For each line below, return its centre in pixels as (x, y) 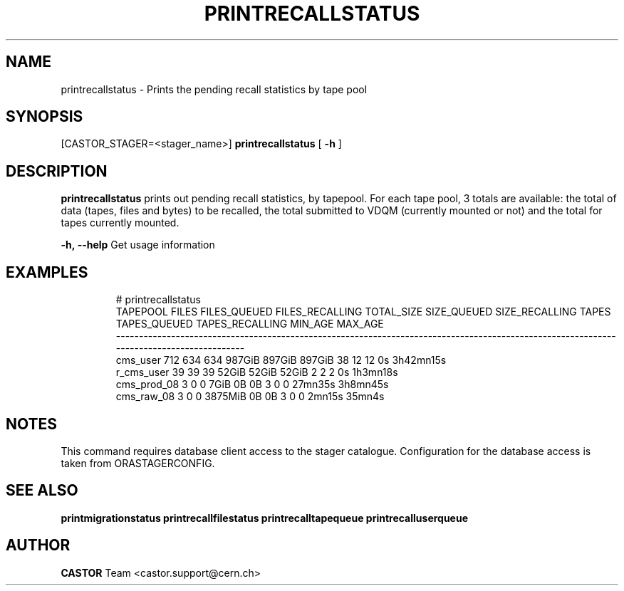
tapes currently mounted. (120, 223)
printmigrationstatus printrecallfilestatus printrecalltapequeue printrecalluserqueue (265, 518)
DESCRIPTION (57, 171)
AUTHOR (38, 545)
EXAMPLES (47, 272)
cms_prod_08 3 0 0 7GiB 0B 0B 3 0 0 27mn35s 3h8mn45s (252, 385)
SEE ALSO (42, 491)
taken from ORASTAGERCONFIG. (138, 463)
